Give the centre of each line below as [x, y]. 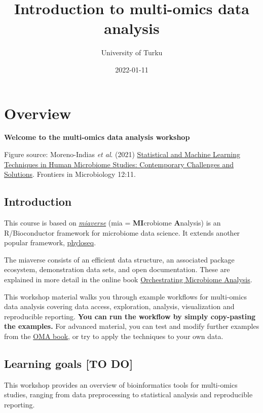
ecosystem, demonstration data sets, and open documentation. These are [117, 269]
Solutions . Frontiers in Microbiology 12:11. [70, 174]
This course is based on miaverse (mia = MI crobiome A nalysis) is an [112, 223]
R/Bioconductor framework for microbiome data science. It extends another [122, 232]
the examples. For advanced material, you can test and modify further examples [132, 326]
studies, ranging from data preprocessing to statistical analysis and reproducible [128, 395]
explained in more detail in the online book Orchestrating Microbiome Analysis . [128, 279]
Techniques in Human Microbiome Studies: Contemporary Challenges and [119, 164]
